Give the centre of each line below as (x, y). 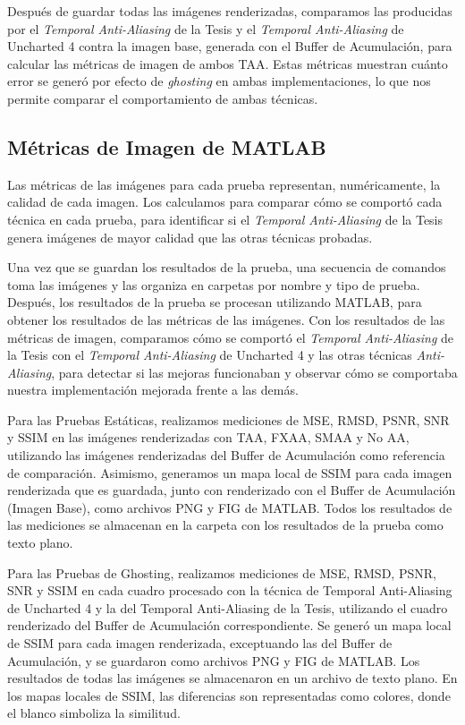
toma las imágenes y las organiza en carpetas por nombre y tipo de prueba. (214, 284)
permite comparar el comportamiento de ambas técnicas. (163, 98)
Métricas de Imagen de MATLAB (167, 146)
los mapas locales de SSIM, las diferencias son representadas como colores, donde (229, 695)
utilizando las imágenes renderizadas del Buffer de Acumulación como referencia (226, 455)
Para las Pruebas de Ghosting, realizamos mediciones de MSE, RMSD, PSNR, (222, 572)
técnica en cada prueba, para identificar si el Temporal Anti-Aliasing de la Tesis (225, 219)
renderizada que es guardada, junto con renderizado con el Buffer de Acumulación (232, 490)
